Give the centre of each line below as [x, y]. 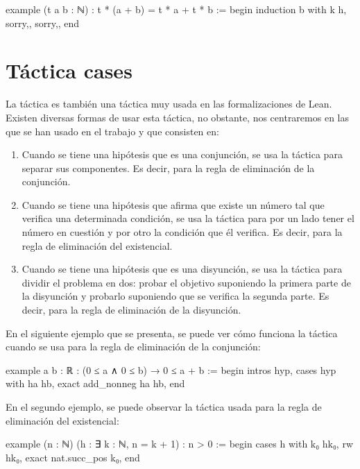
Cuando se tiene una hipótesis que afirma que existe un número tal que [173, 204]
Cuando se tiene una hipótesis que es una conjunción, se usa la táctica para [182, 154]
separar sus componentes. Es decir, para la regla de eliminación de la [168, 168]
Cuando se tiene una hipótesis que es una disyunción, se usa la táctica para [182, 269]
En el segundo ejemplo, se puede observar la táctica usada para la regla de [164, 407]
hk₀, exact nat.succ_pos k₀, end [73, 457]
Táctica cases [69, 70]
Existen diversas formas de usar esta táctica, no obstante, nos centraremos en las [177, 117]
